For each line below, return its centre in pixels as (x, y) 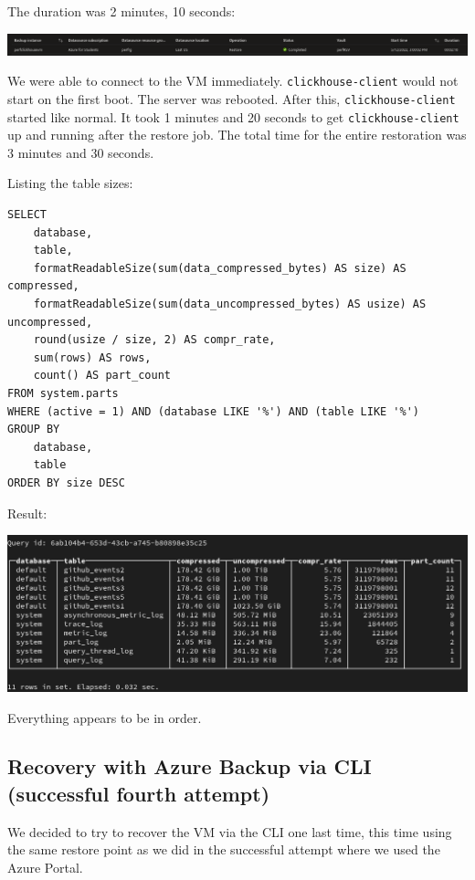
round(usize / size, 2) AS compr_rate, (154, 340)
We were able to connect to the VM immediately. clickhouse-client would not (233, 81)
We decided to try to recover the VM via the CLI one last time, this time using (230, 831)
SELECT (27, 215)
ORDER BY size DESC (66, 482)
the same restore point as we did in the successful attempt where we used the (224, 849)
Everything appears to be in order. (105, 717)
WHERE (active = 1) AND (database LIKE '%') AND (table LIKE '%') (214, 411)
